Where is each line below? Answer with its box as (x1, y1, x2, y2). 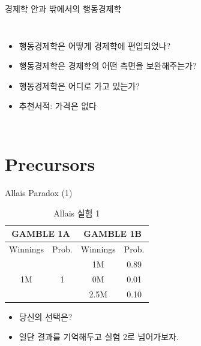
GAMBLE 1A (11, 227, 70, 240)
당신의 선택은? (19, 310, 73, 323)
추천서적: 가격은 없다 (19, 100, 97, 112)
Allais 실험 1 (53, 206, 100, 219)
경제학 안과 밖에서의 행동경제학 (5, 2, 122, 14)
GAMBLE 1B (83, 227, 142, 240)
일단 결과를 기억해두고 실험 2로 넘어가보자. (19, 330, 179, 343)
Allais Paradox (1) (5, 186, 73, 199)
